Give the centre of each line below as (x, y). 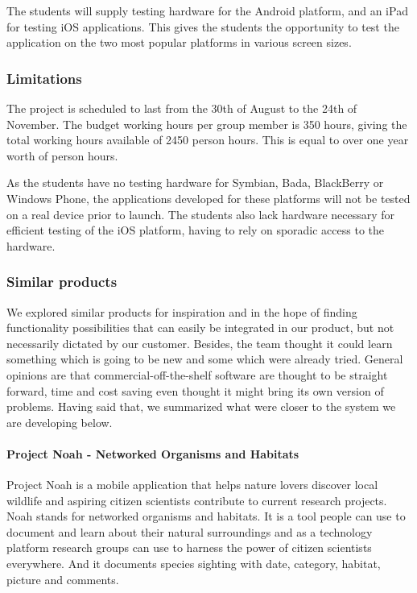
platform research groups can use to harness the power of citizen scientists (189, 547)
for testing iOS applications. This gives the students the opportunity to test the (203, 26)
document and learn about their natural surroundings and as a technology (190, 531)
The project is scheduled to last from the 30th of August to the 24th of (182, 108)
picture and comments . (63, 579)
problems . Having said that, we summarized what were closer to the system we (201, 406)
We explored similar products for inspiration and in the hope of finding (182, 311)
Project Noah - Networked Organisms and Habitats (153, 453)
